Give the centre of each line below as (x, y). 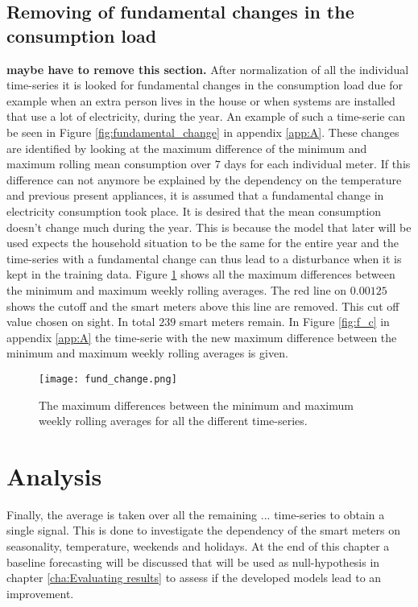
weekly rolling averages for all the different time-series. (173, 421)
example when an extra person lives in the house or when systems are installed (201, 100)
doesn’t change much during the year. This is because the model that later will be (209, 227)
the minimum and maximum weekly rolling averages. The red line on (177, 289)
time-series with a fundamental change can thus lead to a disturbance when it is (204, 258)
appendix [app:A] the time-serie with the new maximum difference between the (202, 337)
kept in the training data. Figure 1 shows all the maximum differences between (201, 274)
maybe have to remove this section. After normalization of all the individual (208, 69)
